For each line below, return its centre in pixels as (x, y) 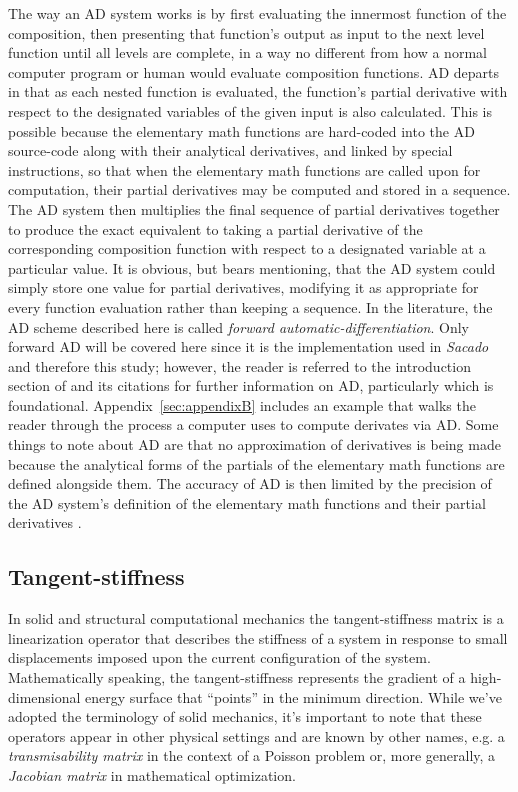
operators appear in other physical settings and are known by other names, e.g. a (256, 735)
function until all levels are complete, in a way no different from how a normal (247, 52)
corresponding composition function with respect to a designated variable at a (247, 248)
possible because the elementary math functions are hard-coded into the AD (241, 130)
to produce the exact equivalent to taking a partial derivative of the (215, 228)
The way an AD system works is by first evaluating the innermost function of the (257, 13)
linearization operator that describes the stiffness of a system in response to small (258, 637)
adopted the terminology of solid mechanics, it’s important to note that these (245, 716)
